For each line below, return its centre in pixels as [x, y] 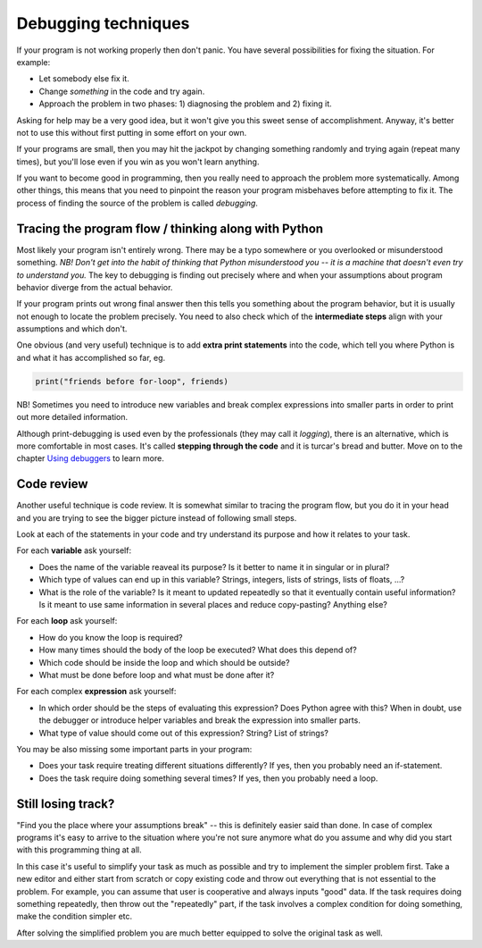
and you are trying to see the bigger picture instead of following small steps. [157, 517]
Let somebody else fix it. [84, 79]
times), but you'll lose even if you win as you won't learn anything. [138, 162]
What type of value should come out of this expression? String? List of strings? [184, 733]
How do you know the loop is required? [111, 637]
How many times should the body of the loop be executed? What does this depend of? [198, 650]
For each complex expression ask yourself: [96, 692]
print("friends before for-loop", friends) [132, 381]
